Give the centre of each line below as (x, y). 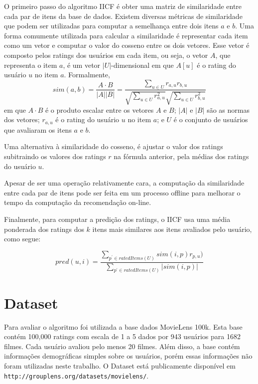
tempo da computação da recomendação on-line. (78, 202)
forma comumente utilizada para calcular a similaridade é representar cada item (126, 35)
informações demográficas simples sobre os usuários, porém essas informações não (128, 356)
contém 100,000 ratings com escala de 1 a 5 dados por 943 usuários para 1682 (122, 336)
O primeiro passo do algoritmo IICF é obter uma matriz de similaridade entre (123, 6)
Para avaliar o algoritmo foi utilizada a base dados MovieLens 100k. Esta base (123, 326)
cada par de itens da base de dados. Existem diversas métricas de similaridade (123, 16)
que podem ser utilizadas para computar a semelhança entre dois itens (111, 26)
